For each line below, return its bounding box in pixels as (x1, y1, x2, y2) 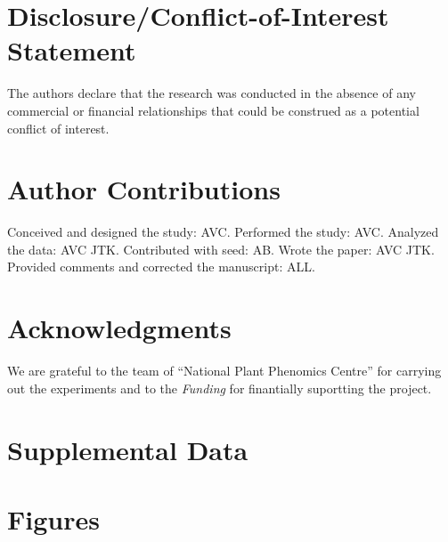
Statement (7, 32, 136, 69)
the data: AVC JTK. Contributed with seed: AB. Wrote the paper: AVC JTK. (7, 239, 435, 258)
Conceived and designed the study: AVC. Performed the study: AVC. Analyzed (7, 222, 439, 241)
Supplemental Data (7, 431, 248, 467)
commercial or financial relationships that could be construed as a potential (7, 101, 419, 119)
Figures (7, 500, 100, 537)
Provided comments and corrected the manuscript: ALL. (7, 257, 315, 276)
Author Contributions (7, 171, 281, 207)
